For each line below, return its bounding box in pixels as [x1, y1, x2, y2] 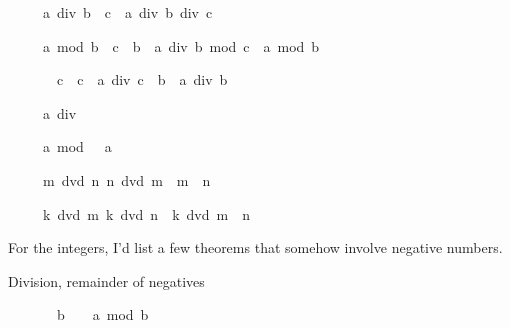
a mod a [42, 136, 112, 157]
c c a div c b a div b [56, 69, 228, 90]
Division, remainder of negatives [8, 270, 205, 291]
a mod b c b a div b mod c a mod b [42, 35, 320, 56]
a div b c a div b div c [42, 2, 213, 22]
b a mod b [56, 304, 149, 325]
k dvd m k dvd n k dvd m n [42, 203, 250, 224]
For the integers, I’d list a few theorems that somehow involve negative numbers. [8, 237, 503, 258]
